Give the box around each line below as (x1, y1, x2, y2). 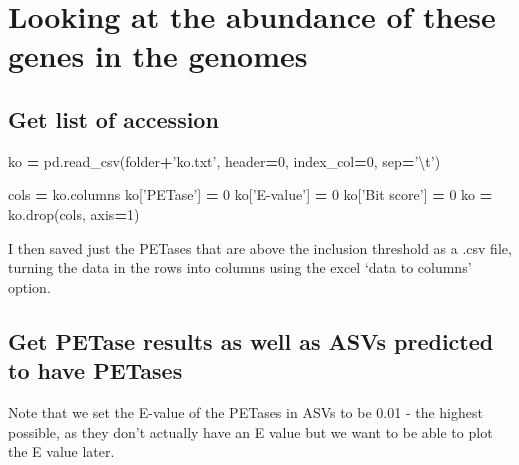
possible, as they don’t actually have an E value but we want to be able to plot (8, 421, 493, 442)
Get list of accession (8, 103, 219, 134)
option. (8, 276, 51, 297)
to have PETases (8, 355, 183, 386)
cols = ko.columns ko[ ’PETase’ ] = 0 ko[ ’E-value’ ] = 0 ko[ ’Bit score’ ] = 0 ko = (8, 184, 493, 205)
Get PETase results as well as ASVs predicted (8, 325, 494, 356)
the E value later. (8, 441, 115, 462)
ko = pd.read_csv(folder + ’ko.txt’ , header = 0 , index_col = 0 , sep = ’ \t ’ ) (8, 150, 441, 171)
